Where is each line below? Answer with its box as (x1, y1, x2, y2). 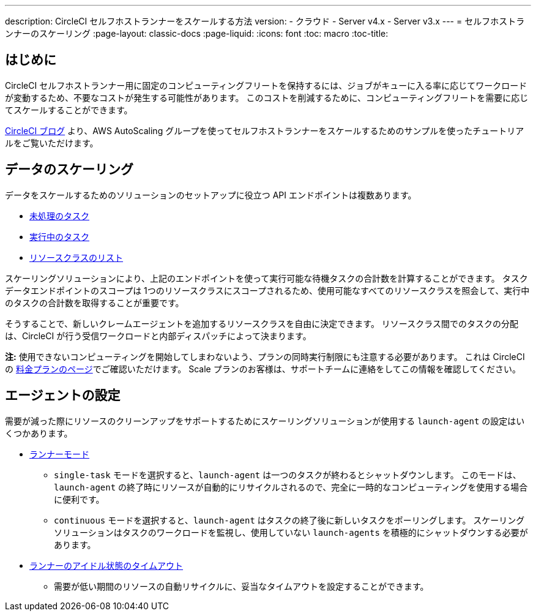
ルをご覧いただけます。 (5, 137, 99, 148)
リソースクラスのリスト (29, 252, 124, 263)
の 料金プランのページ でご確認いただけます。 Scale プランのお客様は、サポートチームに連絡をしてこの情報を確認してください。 (5, 363, 521, 374)
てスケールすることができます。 (5, 104, 133, 115)
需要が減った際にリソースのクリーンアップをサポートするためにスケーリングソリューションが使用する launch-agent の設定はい (5, 415, 525, 426)
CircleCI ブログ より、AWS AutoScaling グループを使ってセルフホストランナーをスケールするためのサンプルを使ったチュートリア (5, 125, 524, 136)
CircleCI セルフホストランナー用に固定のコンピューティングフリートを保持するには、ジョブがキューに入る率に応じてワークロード (5, 80, 527, 91)
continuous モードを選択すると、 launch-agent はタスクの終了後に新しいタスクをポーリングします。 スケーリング (54, 514, 525, 525)
